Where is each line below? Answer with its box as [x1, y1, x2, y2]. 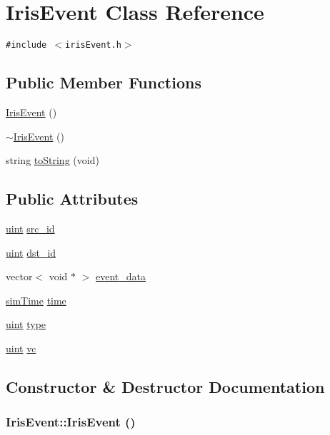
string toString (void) [6, 153, 99, 168]
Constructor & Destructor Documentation [6, 375, 325, 397]
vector [6, 269, 33, 284]
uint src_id [6, 220, 55, 235]
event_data [96, 269, 146, 284]
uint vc [6, 340, 36, 355]
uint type [6, 317, 46, 332]
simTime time [6, 292, 66, 307]
